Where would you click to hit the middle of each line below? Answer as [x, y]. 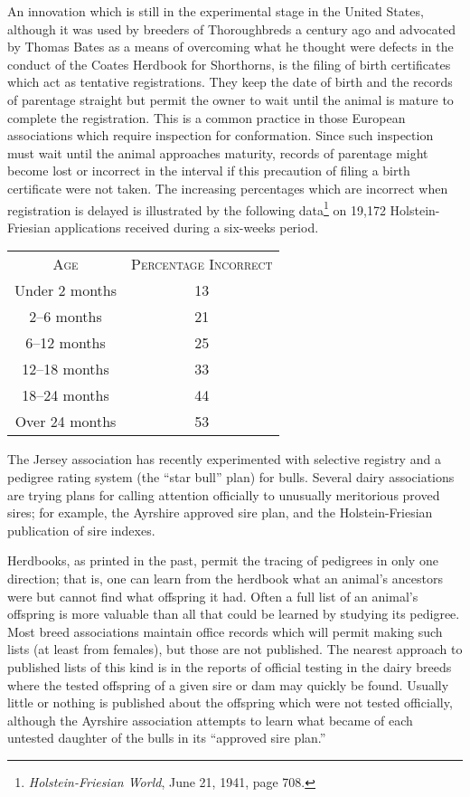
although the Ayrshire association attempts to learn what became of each [210, 720]
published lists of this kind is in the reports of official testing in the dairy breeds [230, 666]
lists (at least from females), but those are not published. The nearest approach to [235, 649]
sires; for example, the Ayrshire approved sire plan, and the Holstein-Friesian [220, 512]
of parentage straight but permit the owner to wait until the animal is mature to [230, 99]
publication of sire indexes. [81, 530]
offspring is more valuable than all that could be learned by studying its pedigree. [234, 614]
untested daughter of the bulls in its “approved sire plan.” [167, 738]
